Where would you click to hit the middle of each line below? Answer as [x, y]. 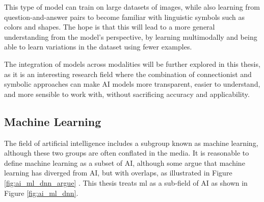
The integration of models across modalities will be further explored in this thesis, [132, 64]
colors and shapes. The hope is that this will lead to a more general [110, 27]
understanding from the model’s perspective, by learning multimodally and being [131, 36]
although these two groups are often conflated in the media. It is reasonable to [127, 153]
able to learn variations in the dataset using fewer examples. [98, 47]
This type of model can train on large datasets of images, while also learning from [132, 7]
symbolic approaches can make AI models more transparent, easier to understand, [132, 84]
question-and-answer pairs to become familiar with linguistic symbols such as [125, 17]
